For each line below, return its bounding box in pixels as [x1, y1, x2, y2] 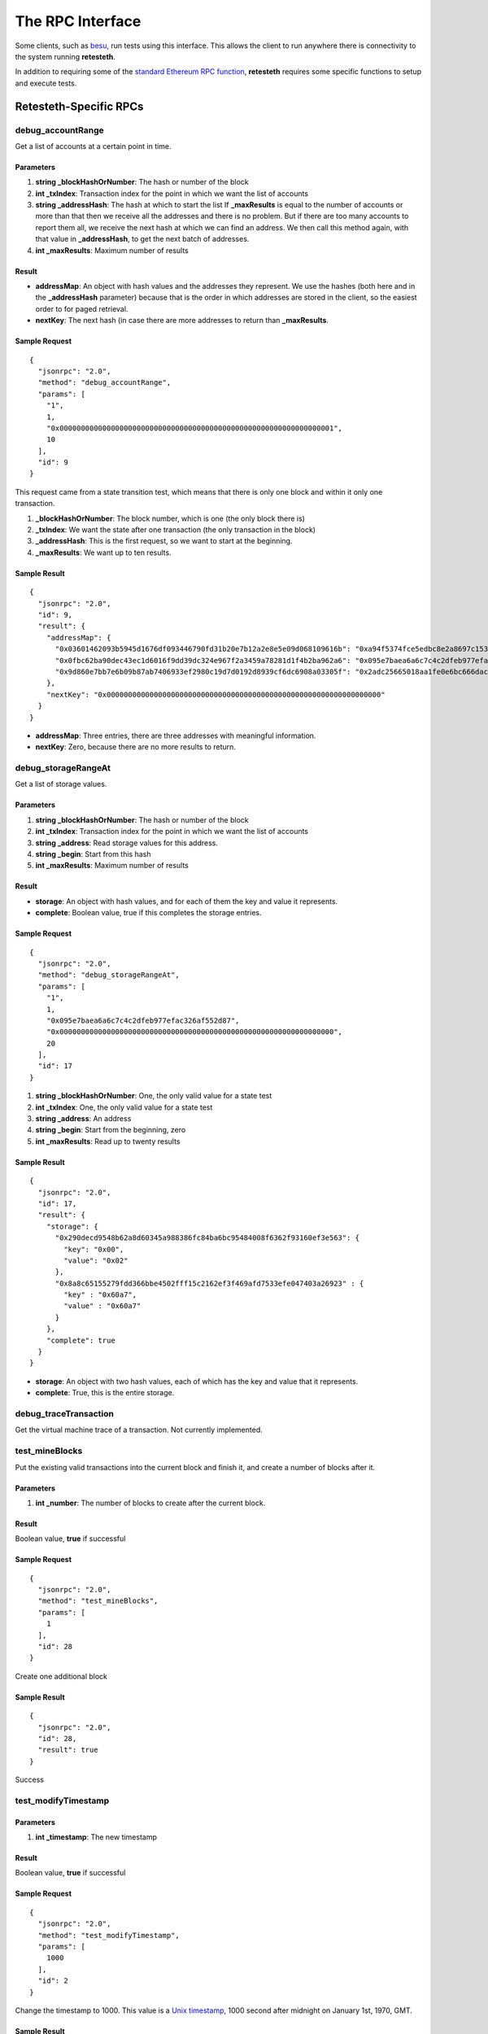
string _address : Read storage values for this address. [35, 838, 219, 848]
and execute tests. [15, 78, 77, 88]
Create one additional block [15, 1671, 107, 1681]
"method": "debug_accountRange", [37, 378, 172, 387]
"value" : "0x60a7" [63, 1302, 142, 1311]
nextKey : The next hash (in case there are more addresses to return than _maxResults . [35, 316, 329, 325]
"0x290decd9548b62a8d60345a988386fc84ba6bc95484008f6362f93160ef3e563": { [54, 1233, 360, 1242]
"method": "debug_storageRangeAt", [37, 971, 181, 980]
